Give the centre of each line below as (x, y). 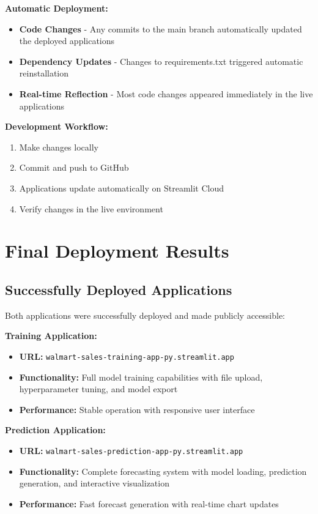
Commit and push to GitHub (74, 167)
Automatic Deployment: (57, 8)
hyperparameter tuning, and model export (98, 389)
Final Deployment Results (117, 251)
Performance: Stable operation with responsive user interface (137, 409)
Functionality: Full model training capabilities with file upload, (141, 377)
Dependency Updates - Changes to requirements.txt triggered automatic (161, 61)
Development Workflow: (57, 126)
